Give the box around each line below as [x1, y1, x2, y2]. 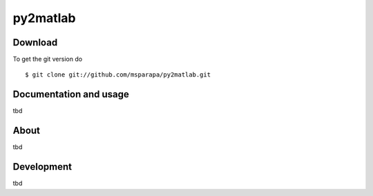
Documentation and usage [12, 88, 129, 100]
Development [12, 161, 73, 173]
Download [12, 37, 58, 48]
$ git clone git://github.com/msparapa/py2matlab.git [25, 71, 211, 79]
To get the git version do [12, 55, 83, 63]
